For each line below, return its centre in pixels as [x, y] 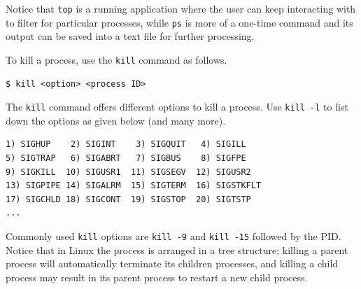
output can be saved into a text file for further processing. [130, 36]
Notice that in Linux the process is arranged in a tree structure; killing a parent [177, 249]
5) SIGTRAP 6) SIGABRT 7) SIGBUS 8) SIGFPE [126, 158]
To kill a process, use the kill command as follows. [116, 59]
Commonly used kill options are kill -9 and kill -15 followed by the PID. [174, 235]
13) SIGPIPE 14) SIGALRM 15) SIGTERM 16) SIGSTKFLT [134, 186]
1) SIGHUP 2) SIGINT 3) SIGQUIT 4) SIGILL [126, 144]
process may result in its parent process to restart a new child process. [157, 277]
